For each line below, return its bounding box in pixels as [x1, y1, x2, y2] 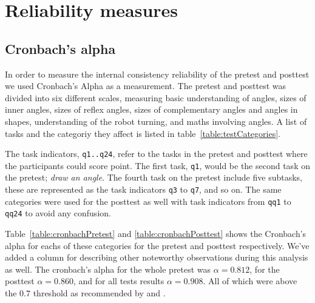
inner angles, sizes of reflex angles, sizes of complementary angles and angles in [5, 103, 298, 116]
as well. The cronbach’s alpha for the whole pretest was [5, 262, 211, 275]
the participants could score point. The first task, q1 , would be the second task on [5, 159, 310, 171]
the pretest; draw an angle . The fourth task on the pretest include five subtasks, [5, 171, 302, 184]
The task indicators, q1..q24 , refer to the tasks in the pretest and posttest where [5, 147, 308, 160]
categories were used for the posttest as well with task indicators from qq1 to [5, 195, 291, 207]
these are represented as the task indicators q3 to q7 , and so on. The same [5, 183, 282, 196]
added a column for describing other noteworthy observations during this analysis [5, 251, 308, 264]
